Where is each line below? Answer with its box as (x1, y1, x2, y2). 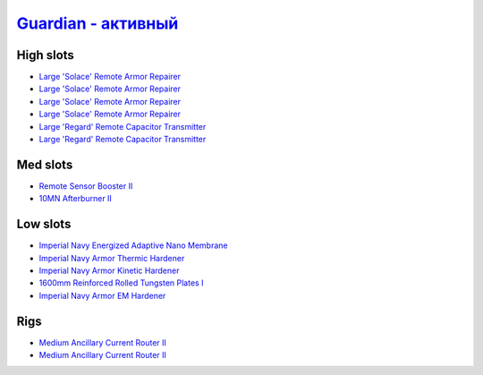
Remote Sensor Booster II (38, 180, 133, 192)
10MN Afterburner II (38, 193, 112, 204)
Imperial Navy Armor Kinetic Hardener (38, 265, 180, 276)
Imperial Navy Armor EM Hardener (38, 290, 166, 301)
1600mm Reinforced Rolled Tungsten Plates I (38, 277, 204, 288)
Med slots (16, 157, 73, 172)
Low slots (16, 217, 72, 232)
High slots (16, 47, 75, 63)
